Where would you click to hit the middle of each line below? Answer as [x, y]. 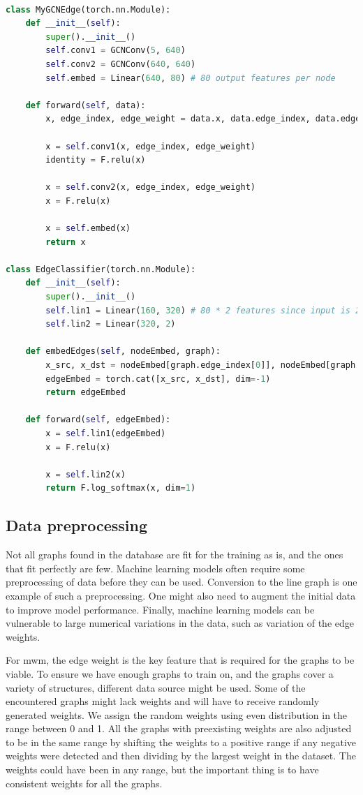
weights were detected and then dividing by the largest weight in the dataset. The [181, 756]
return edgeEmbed [86, 393]
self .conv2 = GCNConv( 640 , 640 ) [121, 64]
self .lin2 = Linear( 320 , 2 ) [111, 324]
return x [66, 242]
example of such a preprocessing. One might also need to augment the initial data [181, 595]
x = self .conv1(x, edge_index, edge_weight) [150, 146]
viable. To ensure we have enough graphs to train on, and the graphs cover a [170, 673]
